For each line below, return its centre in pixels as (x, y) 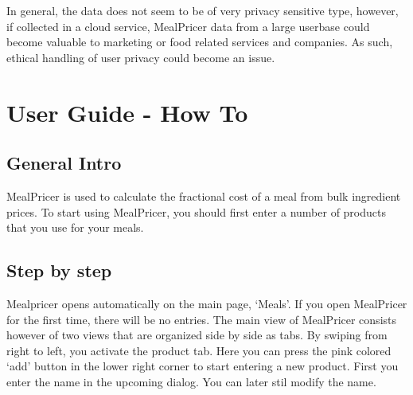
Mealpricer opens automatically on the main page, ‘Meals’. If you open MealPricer (207, 303)
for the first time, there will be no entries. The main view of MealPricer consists (201, 319)
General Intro (64, 163)
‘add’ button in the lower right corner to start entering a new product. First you (203, 366)
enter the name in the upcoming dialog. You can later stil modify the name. (191, 381)
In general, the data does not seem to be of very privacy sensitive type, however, (203, 10)
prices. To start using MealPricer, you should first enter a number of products (196, 211)
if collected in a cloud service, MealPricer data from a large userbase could (188, 26)
